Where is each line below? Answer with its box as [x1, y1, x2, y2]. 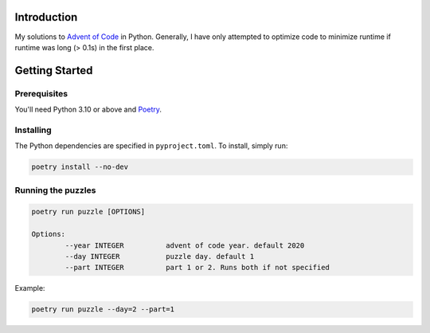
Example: [14, 284, 45, 293]
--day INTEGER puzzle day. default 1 [64, 252, 255, 261]
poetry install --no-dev [31, 163, 129, 171]
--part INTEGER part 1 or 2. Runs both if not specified [64, 263, 330, 272]
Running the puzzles [14, 184, 96, 195]
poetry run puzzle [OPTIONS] [31, 207, 146, 217]
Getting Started [14, 64, 93, 77]
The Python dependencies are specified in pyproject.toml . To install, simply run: [14, 141, 288, 151]
